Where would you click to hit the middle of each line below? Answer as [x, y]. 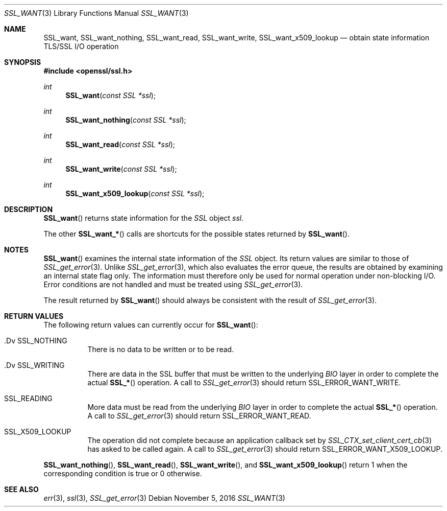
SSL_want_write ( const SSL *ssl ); [121, 169]
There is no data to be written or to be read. [161, 349]
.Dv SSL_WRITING [34, 365]
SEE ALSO [21, 489]
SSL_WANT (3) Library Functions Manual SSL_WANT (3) [96, 13]
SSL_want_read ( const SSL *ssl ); [120, 144]
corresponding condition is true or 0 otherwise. [123, 473]
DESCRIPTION [29, 209]
